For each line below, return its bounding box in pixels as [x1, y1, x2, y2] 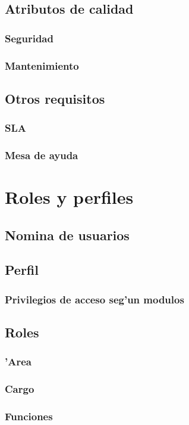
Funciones [5, 409, 53, 424]
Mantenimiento [5, 58, 79, 73]
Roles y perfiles [5, 185, 134, 209]
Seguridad [5, 30, 53, 45]
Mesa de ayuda [5, 148, 78, 163]
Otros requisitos [5, 89, 105, 107]
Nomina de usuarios [5, 225, 130, 244]
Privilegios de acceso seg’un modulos [5, 291, 184, 306]
